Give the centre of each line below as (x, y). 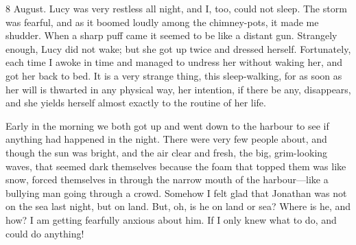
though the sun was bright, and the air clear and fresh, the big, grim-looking (167, 152)
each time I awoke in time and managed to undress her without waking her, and (174, 62)
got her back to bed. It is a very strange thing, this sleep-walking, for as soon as (174, 75)
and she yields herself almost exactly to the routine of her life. (136, 103)
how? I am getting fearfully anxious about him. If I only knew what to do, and (171, 219)
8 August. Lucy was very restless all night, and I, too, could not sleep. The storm (176, 8)
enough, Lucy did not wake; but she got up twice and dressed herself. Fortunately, (178, 48)
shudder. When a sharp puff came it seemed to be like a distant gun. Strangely (171, 35)
